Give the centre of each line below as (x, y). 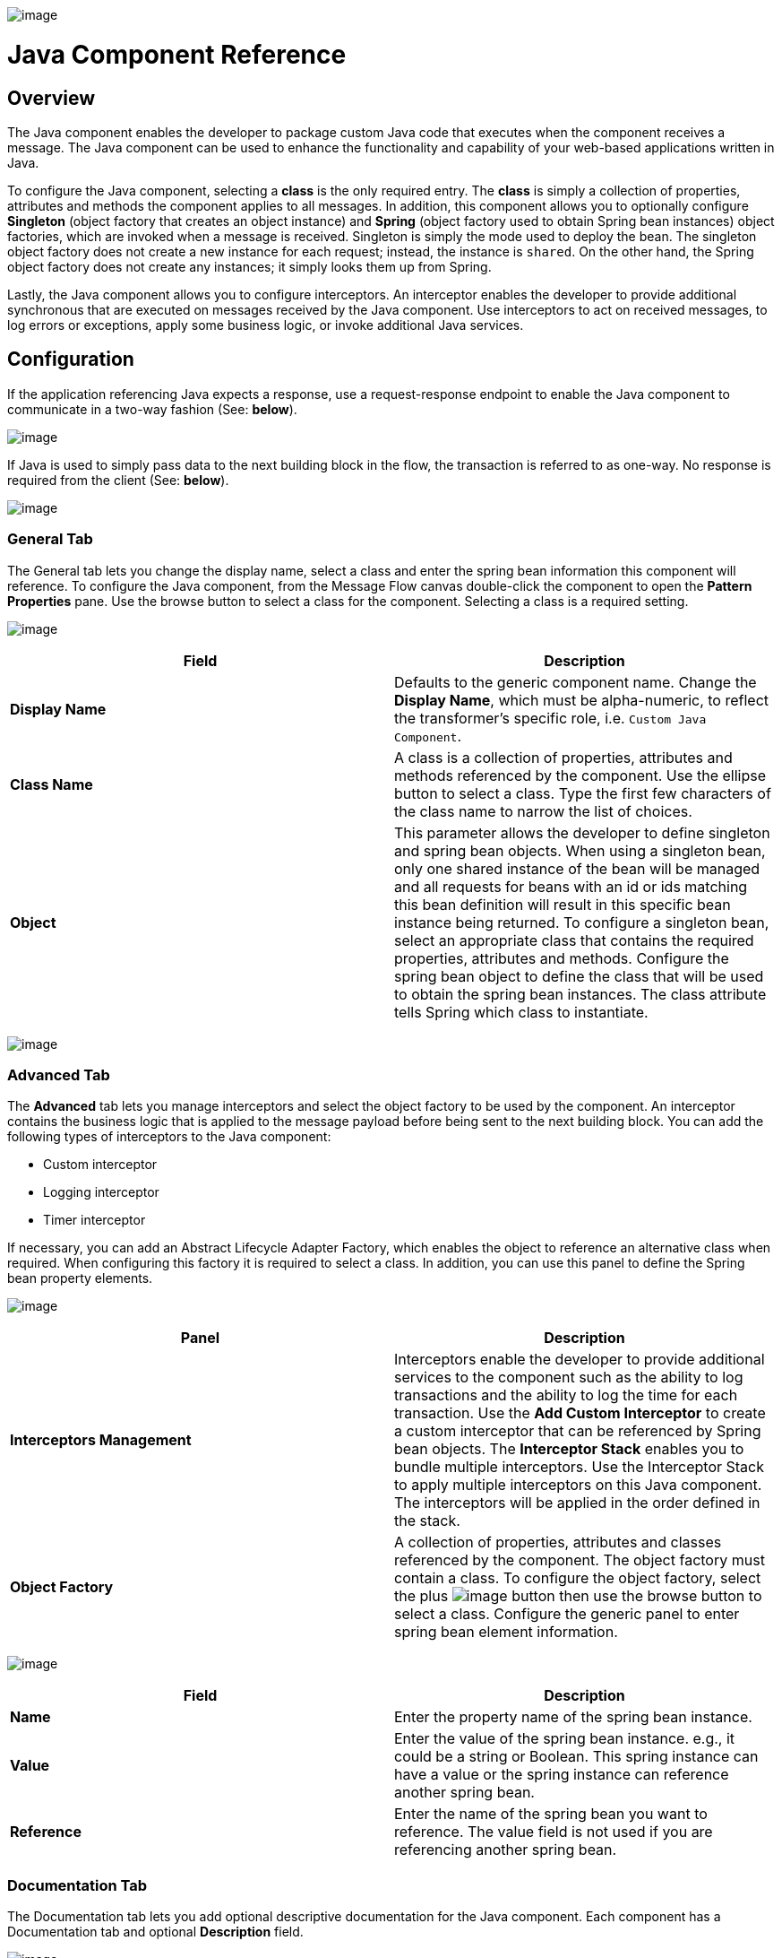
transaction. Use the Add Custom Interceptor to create (580, 1413)
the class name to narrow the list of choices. (543, 811)
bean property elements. (80, 1278)
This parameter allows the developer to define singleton (582, 832)
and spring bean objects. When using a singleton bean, (580, 850)
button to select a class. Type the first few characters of (583, 793)
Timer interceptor (95, 1220)
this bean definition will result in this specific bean (563, 904)
